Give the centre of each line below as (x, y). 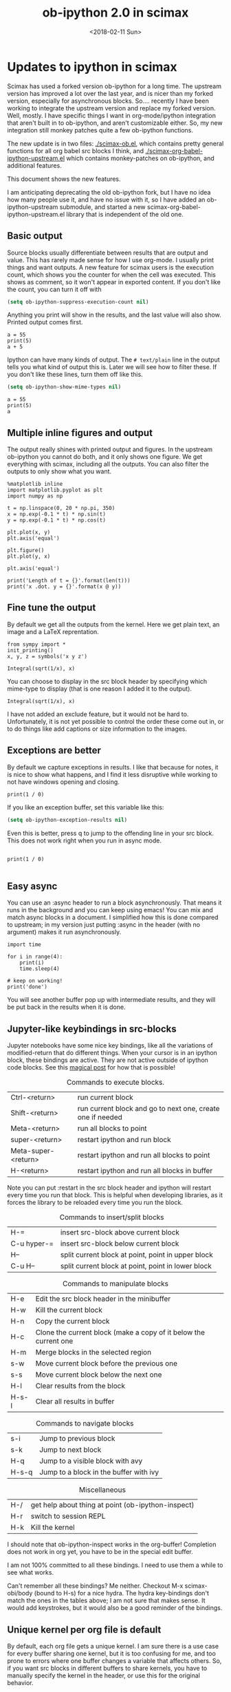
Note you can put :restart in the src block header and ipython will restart (109, 1188)
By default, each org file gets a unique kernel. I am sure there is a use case (113, 1646)
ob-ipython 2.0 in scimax (115, 13)
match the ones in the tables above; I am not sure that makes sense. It (106, 1601)
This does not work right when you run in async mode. (84, 840)
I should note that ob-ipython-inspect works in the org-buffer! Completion (112, 1544)
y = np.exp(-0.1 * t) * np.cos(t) (57, 520)
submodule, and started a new (102, 207)
